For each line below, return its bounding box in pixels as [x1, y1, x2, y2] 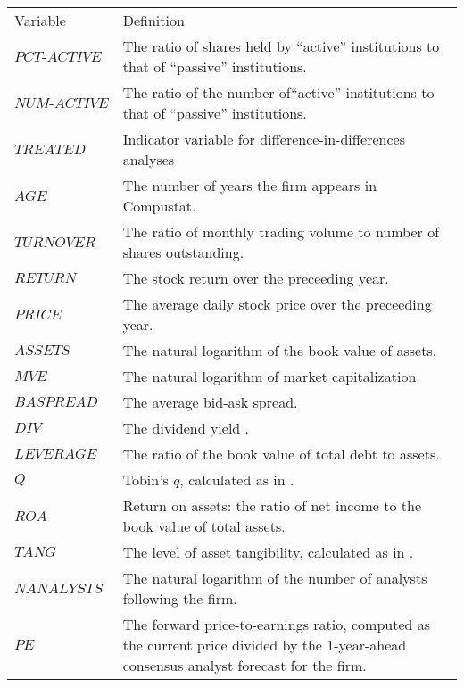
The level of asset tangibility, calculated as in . [122, 542, 414, 562]
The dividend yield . [122, 418, 250, 438]
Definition [122, 10, 185, 30]
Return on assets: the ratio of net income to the [122, 495, 421, 516]
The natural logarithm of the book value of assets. [122, 340, 437, 360]
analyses [122, 149, 175, 170]
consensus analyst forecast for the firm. [122, 655, 367, 675]
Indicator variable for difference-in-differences [122, 128, 405, 149]
